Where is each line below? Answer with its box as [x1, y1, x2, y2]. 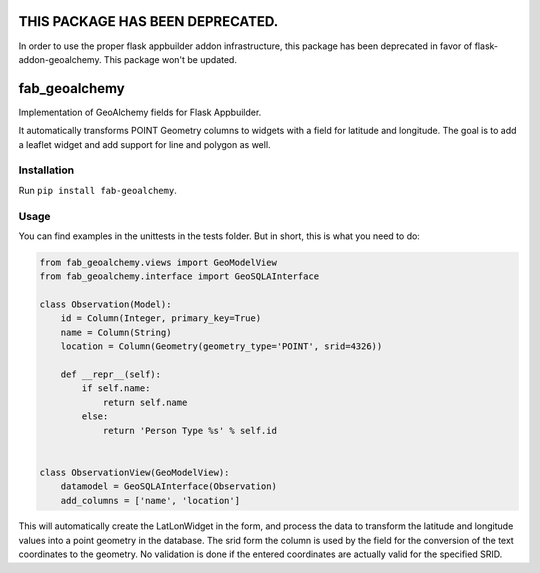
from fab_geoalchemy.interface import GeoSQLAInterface [39, 271, 320, 282]
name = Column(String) [60, 326, 172, 338]
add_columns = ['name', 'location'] [60, 495, 240, 506]
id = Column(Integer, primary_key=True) [60, 313, 262, 324]
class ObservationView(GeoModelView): [39, 466, 230, 478]
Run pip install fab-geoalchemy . [18, 184, 177, 196]
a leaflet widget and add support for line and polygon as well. [18, 138, 271, 150]
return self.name [102, 396, 188, 408]
